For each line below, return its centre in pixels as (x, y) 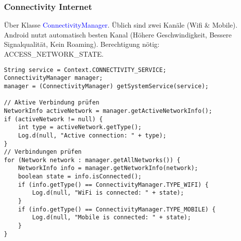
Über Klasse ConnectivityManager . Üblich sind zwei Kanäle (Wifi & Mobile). (121, 25)
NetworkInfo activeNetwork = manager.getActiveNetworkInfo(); (108, 111)
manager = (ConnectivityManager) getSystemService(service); (106, 86)
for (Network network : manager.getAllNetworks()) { (92, 160)
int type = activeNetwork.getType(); (80, 127)
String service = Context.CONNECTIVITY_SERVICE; (85, 70)
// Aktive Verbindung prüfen (52, 103)
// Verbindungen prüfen (43, 152)
